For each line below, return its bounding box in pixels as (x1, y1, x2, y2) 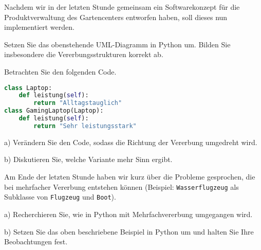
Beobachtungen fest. (4, 236, 68, 247)
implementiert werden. (4, 22, 74, 32)
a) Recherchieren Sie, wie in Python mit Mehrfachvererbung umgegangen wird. (4, 208, 253, 219)
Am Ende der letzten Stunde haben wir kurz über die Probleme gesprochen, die (4, 171, 255, 182)
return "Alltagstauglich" (33, 99, 122, 107)
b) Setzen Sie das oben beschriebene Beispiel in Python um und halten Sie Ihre (4, 226, 254, 237)
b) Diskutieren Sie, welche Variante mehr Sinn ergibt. (4, 154, 173, 165)
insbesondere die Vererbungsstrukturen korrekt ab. (4, 49, 163, 60)
